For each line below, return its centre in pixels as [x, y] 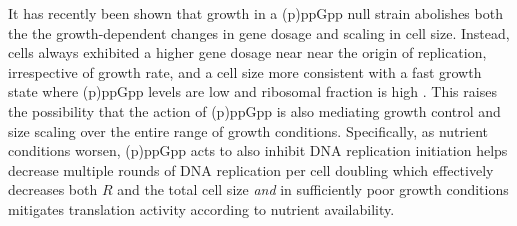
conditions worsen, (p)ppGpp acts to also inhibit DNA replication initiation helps [258, 150]
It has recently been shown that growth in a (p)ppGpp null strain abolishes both [255, 13]
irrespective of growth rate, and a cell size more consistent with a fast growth [245, 71]
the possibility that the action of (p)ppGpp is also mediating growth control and [254, 110]
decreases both [53, 189]
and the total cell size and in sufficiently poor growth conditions [313, 189]
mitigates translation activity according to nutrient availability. [201, 208]
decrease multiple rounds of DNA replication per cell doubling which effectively [251, 169]
